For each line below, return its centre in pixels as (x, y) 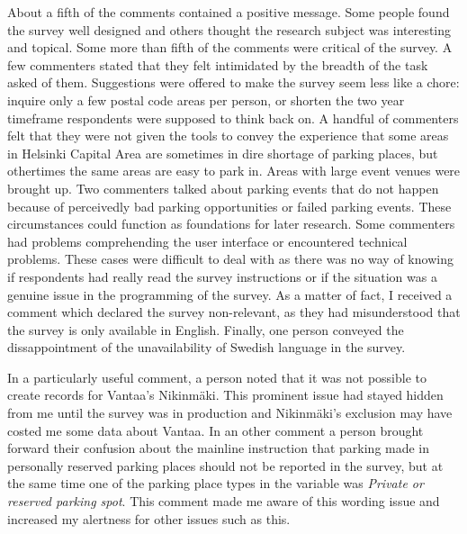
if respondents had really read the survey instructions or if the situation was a (222, 276)
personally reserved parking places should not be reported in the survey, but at (225, 465)
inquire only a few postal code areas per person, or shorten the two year (206, 100)
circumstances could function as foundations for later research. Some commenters (231, 224)
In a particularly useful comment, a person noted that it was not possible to (217, 377)
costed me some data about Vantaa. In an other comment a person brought (216, 430)
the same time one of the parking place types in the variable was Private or (216, 483)
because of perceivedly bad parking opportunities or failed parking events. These (229, 206)
